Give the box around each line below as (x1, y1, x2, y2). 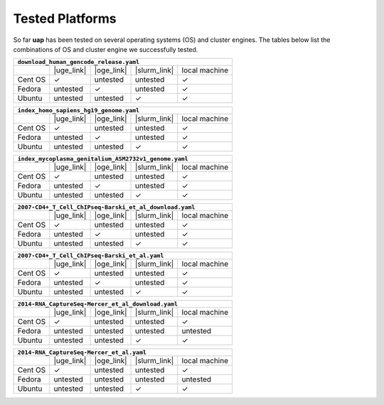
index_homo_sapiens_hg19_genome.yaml (17, 107, 140, 114)
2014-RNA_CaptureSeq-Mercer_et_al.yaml (17, 349, 147, 357)
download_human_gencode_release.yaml (17, 58, 140, 66)
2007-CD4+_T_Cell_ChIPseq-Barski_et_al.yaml (17, 252, 164, 259)
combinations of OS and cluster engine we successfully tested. (13, 45, 198, 53)
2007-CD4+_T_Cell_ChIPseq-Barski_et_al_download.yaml (17, 203, 196, 211)
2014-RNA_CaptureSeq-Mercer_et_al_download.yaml (17, 301, 178, 308)
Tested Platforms (13, 11, 117, 26)
